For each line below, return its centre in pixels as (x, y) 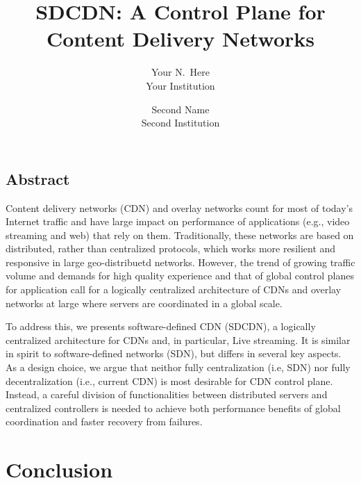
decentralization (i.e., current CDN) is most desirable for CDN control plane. (169, 380)
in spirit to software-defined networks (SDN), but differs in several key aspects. (174, 353)
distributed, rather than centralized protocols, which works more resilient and (171, 248)
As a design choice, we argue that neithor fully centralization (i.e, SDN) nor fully (178, 367)
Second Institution (180, 123)
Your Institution (180, 85)
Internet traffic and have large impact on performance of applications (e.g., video (178, 221)
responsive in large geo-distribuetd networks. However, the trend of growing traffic (180, 262)
